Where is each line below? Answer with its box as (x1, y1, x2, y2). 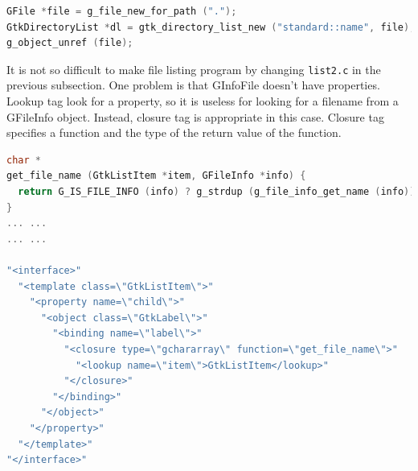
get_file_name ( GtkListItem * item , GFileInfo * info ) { (6, 170, 306, 182)
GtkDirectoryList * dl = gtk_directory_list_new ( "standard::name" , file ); (6, 21, 416, 33)
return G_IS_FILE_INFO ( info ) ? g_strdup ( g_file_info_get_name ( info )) (18, 186, 416, 197)
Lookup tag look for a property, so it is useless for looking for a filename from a (6, 93, 399, 109)
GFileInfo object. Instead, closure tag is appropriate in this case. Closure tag (6, 108, 384, 125)
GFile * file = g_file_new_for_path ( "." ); (6, 6, 237, 17)
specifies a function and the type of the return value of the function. (6, 124, 342, 141)
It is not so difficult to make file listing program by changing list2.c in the (6, 60, 381, 77)
